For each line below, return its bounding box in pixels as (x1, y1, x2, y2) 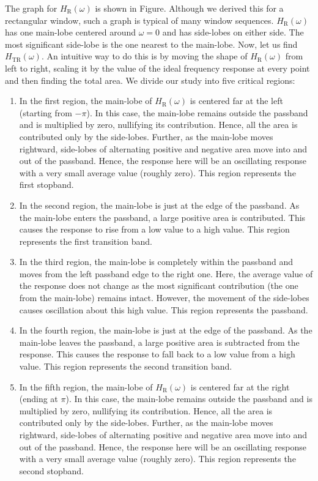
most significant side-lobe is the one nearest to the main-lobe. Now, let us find (5, 37, 298, 50)
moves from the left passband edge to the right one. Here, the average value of (19, 267, 313, 280)
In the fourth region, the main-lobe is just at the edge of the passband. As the (19, 324, 312, 337)
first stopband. (19, 178, 74, 191)
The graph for (5, 2, 57, 14)
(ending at (19, 392, 58, 405)
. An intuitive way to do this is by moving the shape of (41, 50, 248, 62)
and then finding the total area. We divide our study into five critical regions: (5, 73, 295, 86)
